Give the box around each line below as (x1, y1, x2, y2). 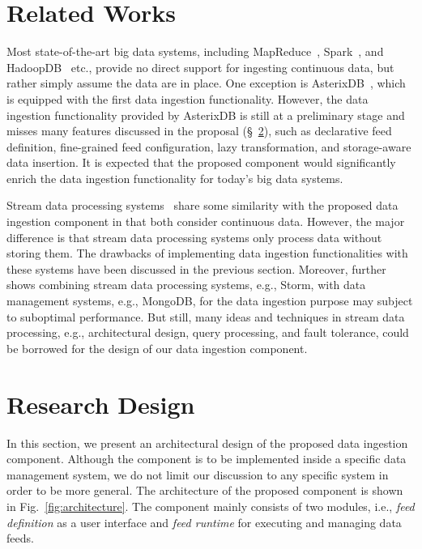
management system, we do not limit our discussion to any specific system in (6, 466, 389, 483)
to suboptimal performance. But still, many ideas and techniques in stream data (6, 308, 405, 325)
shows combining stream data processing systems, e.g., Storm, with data (6, 276, 366, 293)
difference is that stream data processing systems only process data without (6, 228, 382, 245)
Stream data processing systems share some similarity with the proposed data (6, 197, 399, 214)
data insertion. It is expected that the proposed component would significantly (6, 154, 396, 171)
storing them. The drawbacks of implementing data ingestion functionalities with (6, 245, 408, 262)
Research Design (6, 387, 195, 420)
